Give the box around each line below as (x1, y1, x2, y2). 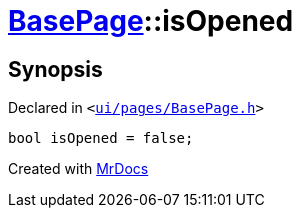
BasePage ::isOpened (8, 4, 294, 38)
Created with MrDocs (8, 160, 149, 178)
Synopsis (8, 56, 103, 82)
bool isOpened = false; (8, 130, 194, 147)
